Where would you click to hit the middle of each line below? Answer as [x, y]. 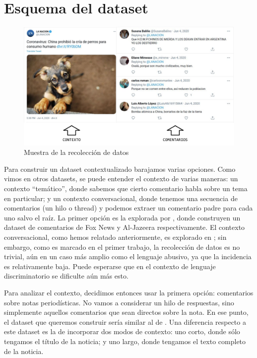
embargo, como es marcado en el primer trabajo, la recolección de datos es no [122, 247]
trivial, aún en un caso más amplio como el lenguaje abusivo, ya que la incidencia [128, 256]
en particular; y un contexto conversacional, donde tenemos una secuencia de [121, 198]
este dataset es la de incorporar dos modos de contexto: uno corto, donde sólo [122, 331]
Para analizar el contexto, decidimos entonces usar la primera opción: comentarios [129, 292]
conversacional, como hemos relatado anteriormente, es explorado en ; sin [115, 237]
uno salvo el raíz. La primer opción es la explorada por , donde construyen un [122, 217]
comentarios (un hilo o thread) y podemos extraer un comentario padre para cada [128, 208]
